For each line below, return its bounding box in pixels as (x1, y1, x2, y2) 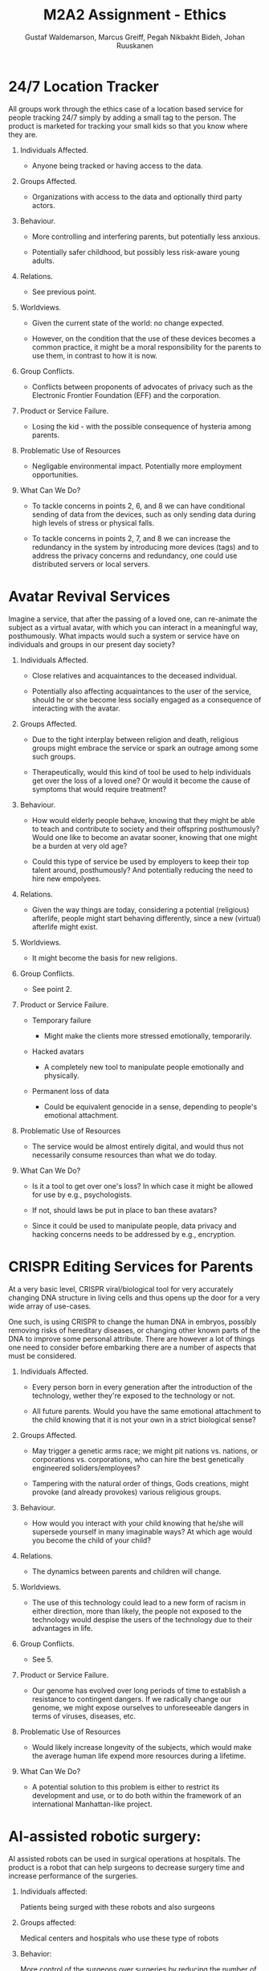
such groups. (31, 752, 76, 761)
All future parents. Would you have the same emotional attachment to (31, 1406, 262, 1416)
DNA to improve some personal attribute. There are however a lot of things (8, 1334, 255, 1343)
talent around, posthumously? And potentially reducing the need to (31, 865, 253, 875)
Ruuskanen (116, 40, 154, 50)
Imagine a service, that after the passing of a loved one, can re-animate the (8, 613, 258, 624)
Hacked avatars (31, 1047, 84, 1056)
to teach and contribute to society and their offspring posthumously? (31, 824, 260, 834)
